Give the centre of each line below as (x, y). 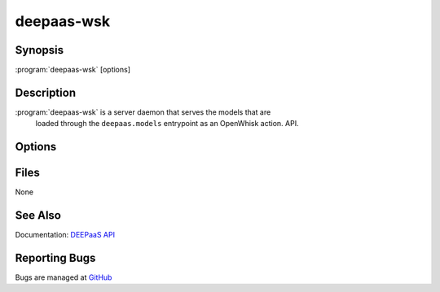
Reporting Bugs (55, 258)
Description (46, 92)
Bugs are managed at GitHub (64, 277)
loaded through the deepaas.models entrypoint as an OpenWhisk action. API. (167, 124)
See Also (38, 216)
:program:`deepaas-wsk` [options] (73, 70)
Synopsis (40, 50)
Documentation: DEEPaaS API (65, 235)
